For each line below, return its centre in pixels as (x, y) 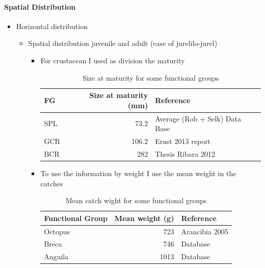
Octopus (57, 231)
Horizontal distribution (52, 26)
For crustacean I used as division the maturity (113, 60)
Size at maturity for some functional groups (151, 77)
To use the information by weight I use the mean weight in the (138, 173)
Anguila (56, 257)
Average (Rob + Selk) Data (198, 118)
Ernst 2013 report (183, 141)
